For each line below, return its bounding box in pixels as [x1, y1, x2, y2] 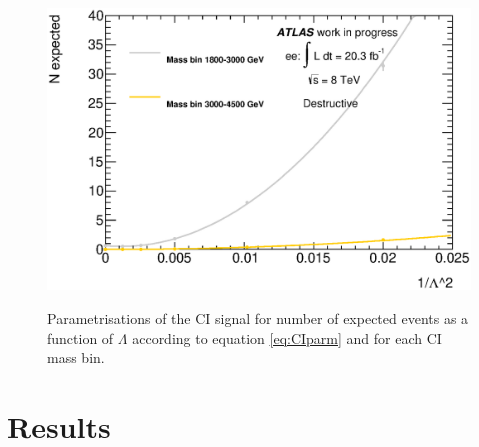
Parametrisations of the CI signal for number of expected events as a [47, 307, 469, 328]
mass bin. [47, 347, 105, 368]
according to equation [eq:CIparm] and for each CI [132, 327, 442, 348]
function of [47, 327, 114, 348]
